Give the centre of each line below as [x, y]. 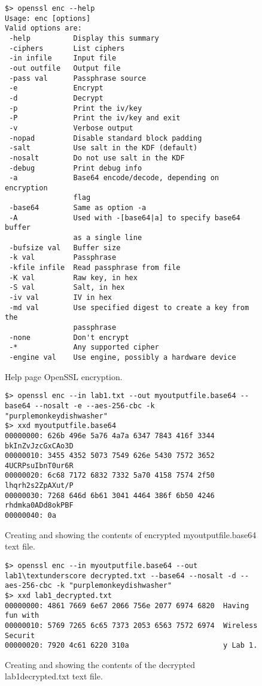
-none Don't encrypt [69, 337]
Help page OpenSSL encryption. [64, 376]
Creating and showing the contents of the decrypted [100, 664]
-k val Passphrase [63, 258]
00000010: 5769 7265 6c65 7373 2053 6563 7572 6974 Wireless [131, 625]
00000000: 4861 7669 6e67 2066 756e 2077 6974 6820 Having [127, 605]
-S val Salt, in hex [67, 288]
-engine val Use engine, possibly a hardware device [123, 357]
